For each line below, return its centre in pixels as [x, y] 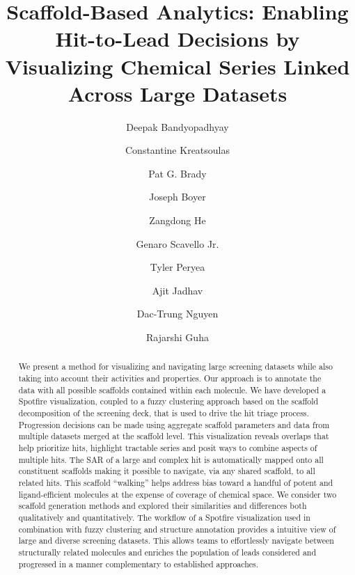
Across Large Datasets [177, 93]
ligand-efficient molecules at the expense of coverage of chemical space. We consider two [177, 494]
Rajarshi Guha [177, 337]
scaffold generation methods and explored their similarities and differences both [163, 506]
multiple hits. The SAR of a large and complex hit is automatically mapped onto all [171, 459]
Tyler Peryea [177, 267]
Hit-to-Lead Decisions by [177, 39]
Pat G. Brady [177, 173]
